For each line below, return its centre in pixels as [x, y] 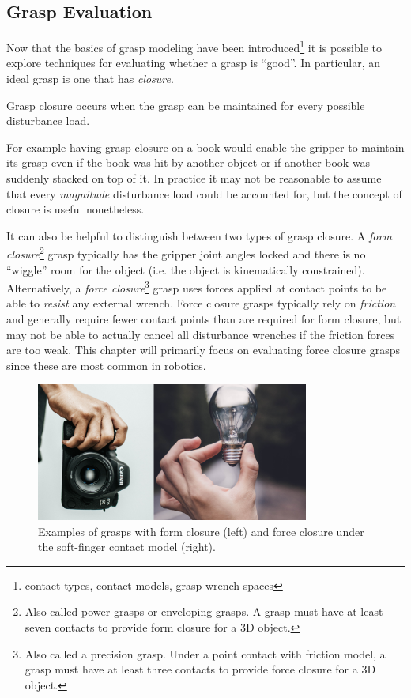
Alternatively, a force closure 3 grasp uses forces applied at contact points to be [197, 287]
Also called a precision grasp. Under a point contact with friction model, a [205, 653]
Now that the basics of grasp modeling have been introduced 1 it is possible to [194, 46]
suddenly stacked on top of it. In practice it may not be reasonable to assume [194, 178]
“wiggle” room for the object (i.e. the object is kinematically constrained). [186, 269]
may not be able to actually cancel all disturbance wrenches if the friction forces [201, 334]
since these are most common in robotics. [106, 365]
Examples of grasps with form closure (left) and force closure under [201, 531]
